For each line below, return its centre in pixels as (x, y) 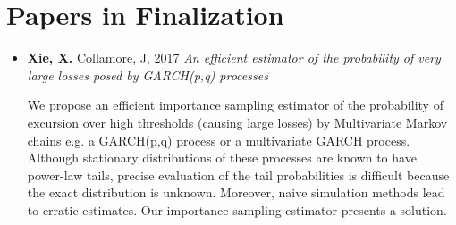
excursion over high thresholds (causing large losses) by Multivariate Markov (237, 122)
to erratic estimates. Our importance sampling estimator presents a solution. (237, 209)
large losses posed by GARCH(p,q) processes (148, 75)
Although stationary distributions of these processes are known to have (222, 158)
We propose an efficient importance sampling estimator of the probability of (235, 105)
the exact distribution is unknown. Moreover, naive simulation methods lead (236, 192)
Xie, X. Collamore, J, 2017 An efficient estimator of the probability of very (234, 58)
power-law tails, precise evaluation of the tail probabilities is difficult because (238, 175)
